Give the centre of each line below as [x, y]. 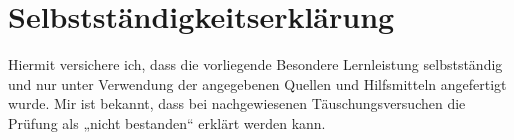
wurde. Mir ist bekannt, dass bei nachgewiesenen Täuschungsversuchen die [237, 103]
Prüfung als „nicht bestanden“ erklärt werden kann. [167, 122]
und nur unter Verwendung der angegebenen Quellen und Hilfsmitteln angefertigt [257, 83]
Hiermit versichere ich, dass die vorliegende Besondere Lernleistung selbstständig [255, 64]
